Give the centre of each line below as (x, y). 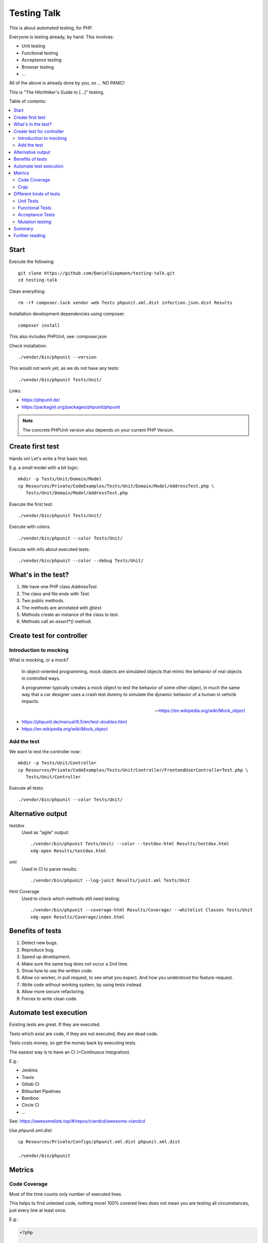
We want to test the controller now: (45, 751)
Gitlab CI (31, 1084)
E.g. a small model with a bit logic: (44, 467)
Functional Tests (35, 208)
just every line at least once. (38, 1210)
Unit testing (33, 46)
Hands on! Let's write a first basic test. (49, 458)
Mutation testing (35, 222)
